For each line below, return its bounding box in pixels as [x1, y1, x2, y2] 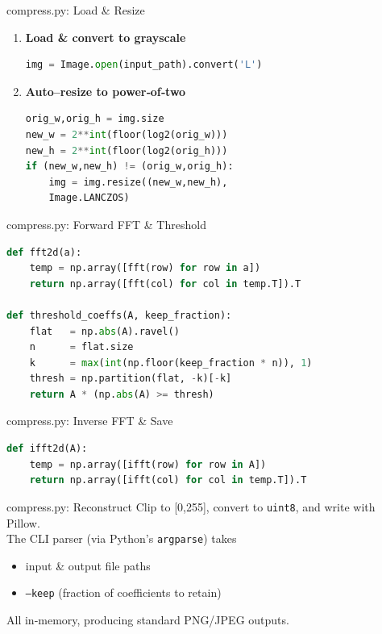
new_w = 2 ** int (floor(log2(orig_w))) [25, 128, 228, 140]
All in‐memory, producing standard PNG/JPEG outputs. [6, 611, 289, 628]
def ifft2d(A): [6, 443, 88, 455]
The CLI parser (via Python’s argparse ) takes [6, 530, 237, 547]
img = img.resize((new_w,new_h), [48, 176, 228, 188]
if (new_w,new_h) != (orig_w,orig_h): [25, 161, 234, 173]
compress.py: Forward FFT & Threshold [6, 215, 206, 232]
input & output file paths [25, 557, 151, 574]
